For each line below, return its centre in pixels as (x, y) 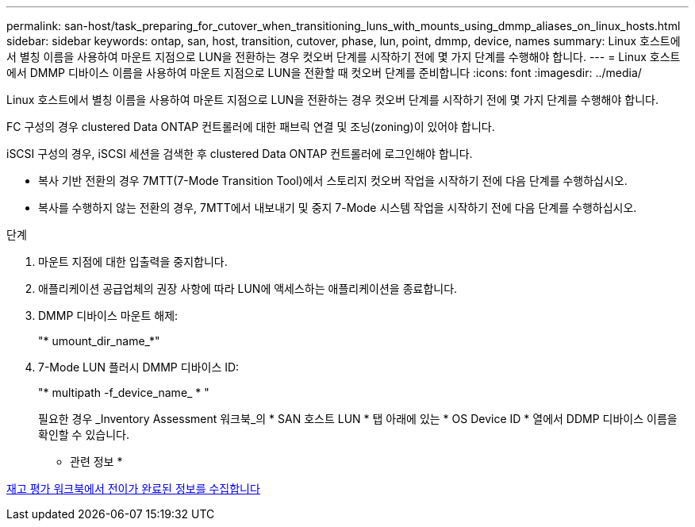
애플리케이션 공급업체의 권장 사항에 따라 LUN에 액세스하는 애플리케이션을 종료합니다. (248, 289)
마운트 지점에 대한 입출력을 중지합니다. (133, 262)
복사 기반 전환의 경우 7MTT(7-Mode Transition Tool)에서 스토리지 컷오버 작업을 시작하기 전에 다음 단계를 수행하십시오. (333, 181)
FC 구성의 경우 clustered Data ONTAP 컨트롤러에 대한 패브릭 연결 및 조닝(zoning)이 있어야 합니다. (251, 127)
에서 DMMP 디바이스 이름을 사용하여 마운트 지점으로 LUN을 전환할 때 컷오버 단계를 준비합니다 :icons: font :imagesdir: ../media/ (324, 73)
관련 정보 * (96, 462)
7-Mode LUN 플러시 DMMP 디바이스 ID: (139, 367)
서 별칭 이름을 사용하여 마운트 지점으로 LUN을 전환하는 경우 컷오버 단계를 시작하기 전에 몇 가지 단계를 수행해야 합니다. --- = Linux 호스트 (344, 57)
